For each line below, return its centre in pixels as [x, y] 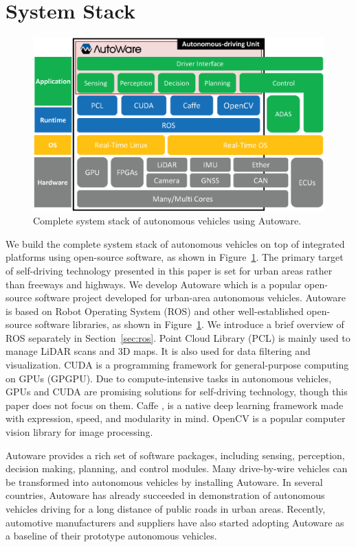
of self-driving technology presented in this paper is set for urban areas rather [169, 270]
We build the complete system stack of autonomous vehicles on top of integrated [175, 243]
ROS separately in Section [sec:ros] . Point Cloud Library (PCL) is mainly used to [178, 337]
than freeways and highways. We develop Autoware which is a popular [154, 284]
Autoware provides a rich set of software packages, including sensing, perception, [175, 455]
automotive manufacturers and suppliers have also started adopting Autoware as [175, 522]
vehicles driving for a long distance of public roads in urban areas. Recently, [166, 509]
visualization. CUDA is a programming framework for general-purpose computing [177, 365]
